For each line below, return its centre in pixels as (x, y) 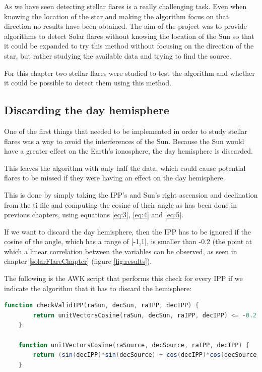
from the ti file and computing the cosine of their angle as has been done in (120, 204)
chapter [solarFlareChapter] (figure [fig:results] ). (78, 261)
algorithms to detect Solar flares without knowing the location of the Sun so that (129, 36)
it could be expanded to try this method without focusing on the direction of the (129, 46)
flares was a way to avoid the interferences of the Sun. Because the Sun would (124, 141)
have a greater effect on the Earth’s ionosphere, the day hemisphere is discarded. (128, 151)
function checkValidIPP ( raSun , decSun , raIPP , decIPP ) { (102, 306)
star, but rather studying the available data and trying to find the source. (118, 55)
